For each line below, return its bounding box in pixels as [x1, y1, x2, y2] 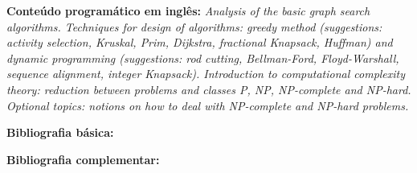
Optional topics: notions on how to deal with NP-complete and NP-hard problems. [6, 97, 409, 113]
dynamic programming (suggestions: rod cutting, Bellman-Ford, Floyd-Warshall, [6, 49, 399, 66]
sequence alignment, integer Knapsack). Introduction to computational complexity [6, 65, 406, 82]
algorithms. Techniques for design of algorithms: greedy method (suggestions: [6, 18, 382, 35]
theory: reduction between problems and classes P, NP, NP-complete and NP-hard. [6, 80, 411, 97]
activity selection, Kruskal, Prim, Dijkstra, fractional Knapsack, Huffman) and [6, 34, 393, 51]
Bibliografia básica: [6, 124, 114, 141]
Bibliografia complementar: [6, 150, 160, 167]
